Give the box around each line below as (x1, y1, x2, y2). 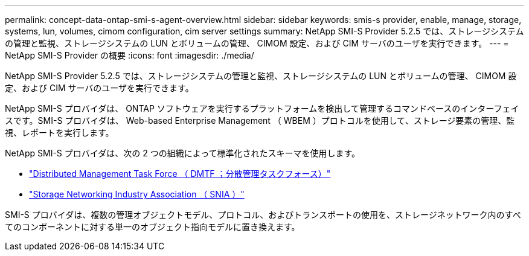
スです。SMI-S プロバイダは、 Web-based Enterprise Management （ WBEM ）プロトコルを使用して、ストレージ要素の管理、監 (5, 115, 515, 126)
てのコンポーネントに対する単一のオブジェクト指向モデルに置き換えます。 (5, 222, 300, 232)
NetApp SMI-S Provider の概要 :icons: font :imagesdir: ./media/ (5, 50, 254, 60)
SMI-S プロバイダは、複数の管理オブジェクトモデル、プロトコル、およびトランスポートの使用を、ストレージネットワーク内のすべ (5, 210, 521, 220)
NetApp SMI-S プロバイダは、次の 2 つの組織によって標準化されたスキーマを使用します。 (5, 148, 361, 158)
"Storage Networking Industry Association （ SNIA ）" (29, 189, 245, 199)
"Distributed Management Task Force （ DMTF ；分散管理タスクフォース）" (29, 168, 331, 179)
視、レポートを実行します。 (5, 127, 114, 138)
